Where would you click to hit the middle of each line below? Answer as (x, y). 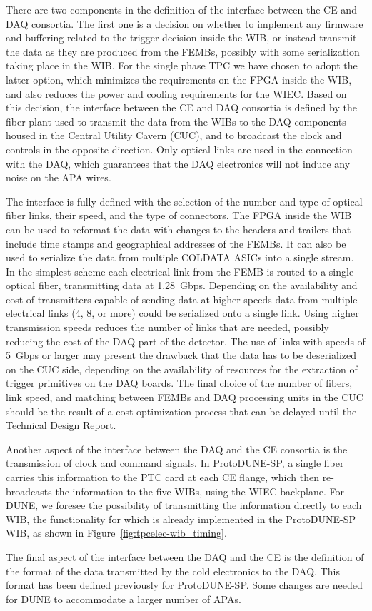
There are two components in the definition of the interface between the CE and (181, 9)
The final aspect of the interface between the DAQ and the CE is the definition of (185, 556)
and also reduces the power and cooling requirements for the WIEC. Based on (176, 93)
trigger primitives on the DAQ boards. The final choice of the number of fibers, (179, 383)
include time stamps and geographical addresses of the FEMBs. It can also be (176, 243)
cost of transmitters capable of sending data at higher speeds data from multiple (182, 299)
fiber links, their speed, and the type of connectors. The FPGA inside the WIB (179, 215)
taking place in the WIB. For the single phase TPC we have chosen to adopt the (182, 65)
